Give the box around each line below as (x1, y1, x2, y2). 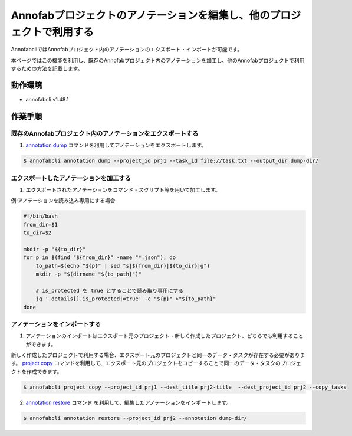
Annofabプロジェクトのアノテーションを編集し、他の (11, 9, 271, 22)
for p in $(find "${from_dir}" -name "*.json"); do (23, 254, 176, 261)
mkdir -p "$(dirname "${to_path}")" (35, 271, 142, 277)
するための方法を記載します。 (11, 65, 83, 72)
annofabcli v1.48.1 (25, 96, 69, 103)
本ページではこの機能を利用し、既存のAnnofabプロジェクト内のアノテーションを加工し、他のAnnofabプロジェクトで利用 (11, 57, 305, 64)
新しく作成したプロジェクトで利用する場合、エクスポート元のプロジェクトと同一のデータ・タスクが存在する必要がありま (11, 352, 305, 359)
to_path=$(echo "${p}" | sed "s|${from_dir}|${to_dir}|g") (35, 263, 210, 269)
